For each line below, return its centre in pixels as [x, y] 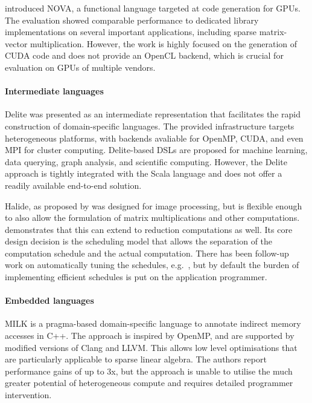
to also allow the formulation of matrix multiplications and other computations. [152, 218]
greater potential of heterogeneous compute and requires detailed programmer [149, 383]
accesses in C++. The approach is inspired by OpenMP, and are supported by [150, 336]
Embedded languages [49, 300]
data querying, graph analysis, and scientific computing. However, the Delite [146, 161]
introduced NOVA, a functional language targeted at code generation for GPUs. [153, 8]
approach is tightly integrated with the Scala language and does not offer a [144, 173]
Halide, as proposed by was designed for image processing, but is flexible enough [154, 205]
